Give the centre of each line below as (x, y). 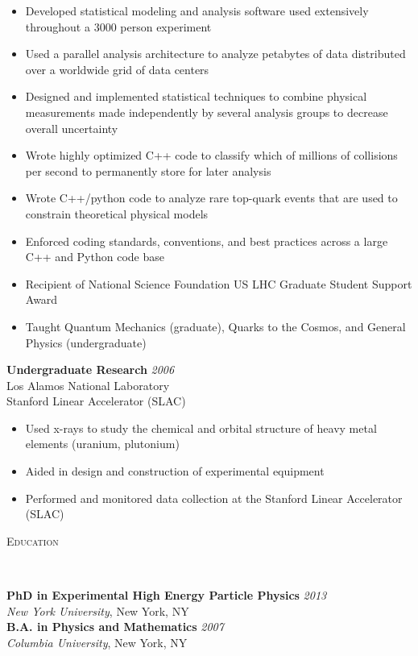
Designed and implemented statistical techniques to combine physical (196, 96)
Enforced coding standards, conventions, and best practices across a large (207, 241)
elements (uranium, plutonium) (102, 444)
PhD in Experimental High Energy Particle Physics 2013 (167, 595)
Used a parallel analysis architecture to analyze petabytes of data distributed (215, 54)
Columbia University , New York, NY (97, 642)
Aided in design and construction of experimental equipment (175, 471)
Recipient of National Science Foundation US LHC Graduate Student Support (219, 283)
